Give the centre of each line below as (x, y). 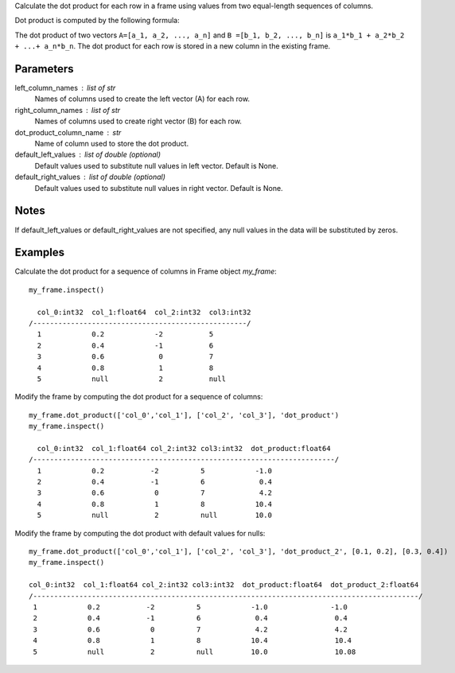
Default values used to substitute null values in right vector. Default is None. (159, 188)
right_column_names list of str (68, 110)
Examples (40, 253)
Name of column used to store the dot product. (112, 144)
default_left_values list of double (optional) (88, 154)
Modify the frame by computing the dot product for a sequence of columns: (139, 397)
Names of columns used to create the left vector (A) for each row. (142, 99)
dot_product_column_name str (68, 132)
